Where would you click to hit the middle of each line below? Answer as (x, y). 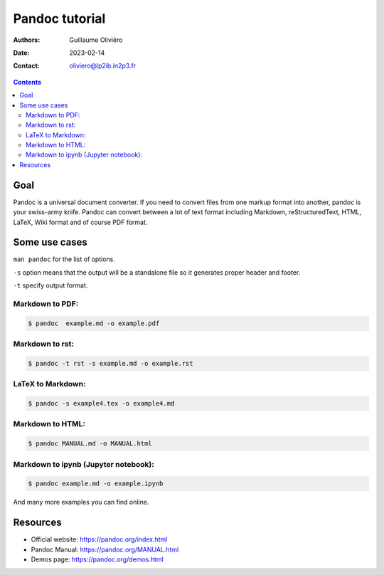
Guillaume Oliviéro (96, 40)
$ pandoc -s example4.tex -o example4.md (101, 403)
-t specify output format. (50, 285)
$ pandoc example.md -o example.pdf (94, 323)
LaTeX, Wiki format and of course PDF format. (80, 222)
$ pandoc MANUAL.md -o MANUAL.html (90, 444)
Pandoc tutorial (59, 19)
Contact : (27, 66)
